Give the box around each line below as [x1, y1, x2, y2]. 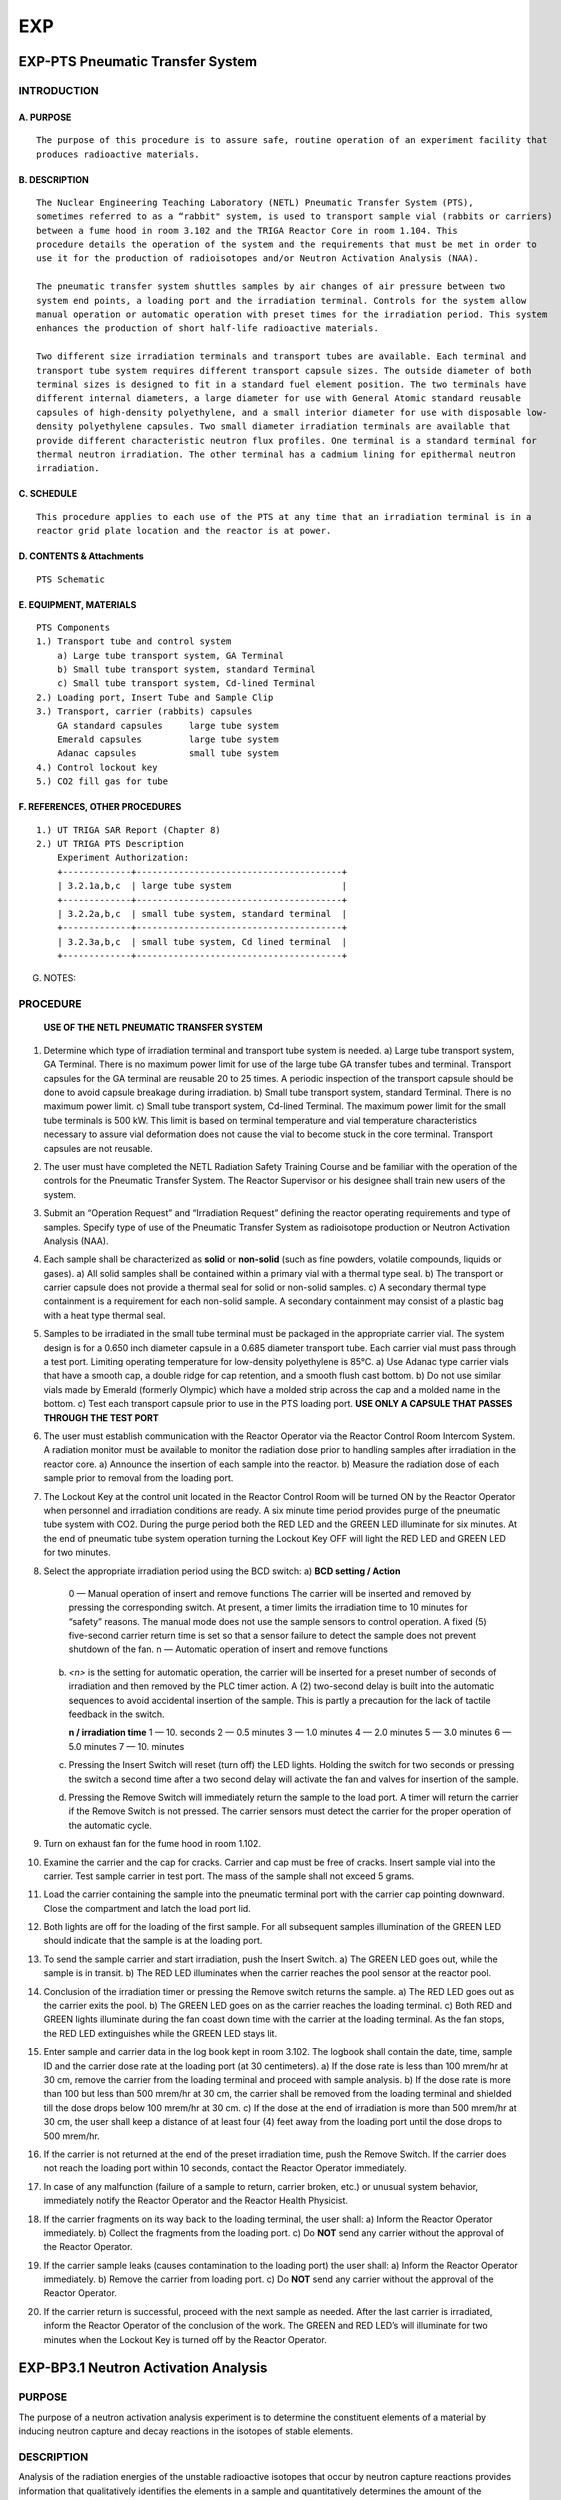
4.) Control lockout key [36, 761, 158, 773]
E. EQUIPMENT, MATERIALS [18, 598, 137, 610]
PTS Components [36, 621, 111, 633]
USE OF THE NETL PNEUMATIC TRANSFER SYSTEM [43, 1021, 264, 1034]
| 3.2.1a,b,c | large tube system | [56, 880, 348, 892]
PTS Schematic [36, 573, 105, 585]
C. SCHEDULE [18, 488, 78, 500]
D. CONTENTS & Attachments [18, 550, 144, 562]
